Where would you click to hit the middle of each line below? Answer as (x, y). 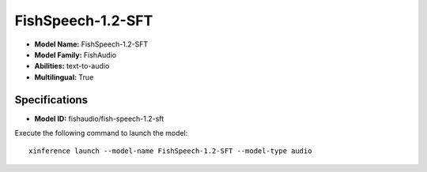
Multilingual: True (64, 77)
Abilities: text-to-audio (72, 66)
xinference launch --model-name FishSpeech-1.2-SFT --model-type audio (170, 151)
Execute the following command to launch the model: (101, 133)
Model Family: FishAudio (76, 54)
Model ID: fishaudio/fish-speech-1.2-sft (99, 118)
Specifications (51, 100)
